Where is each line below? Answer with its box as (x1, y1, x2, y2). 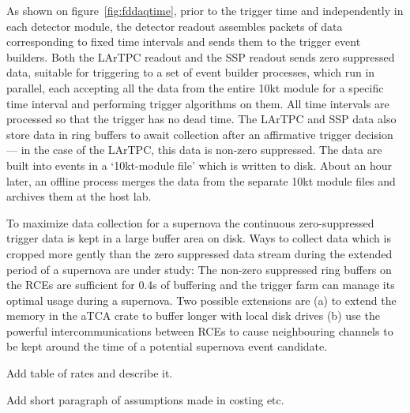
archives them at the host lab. (6, 188, 152, 205)
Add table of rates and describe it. (6, 365, 173, 381)
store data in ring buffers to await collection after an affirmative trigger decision (6, 126, 393, 142)
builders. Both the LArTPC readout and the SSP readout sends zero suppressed (6, 48, 395, 65)
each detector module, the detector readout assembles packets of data (6, 17, 343, 34)
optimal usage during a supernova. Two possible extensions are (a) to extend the (6, 291, 397, 308)
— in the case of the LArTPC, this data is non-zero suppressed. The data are (6, 141, 382, 158)
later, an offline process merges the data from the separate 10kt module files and (6, 172, 396, 189)
